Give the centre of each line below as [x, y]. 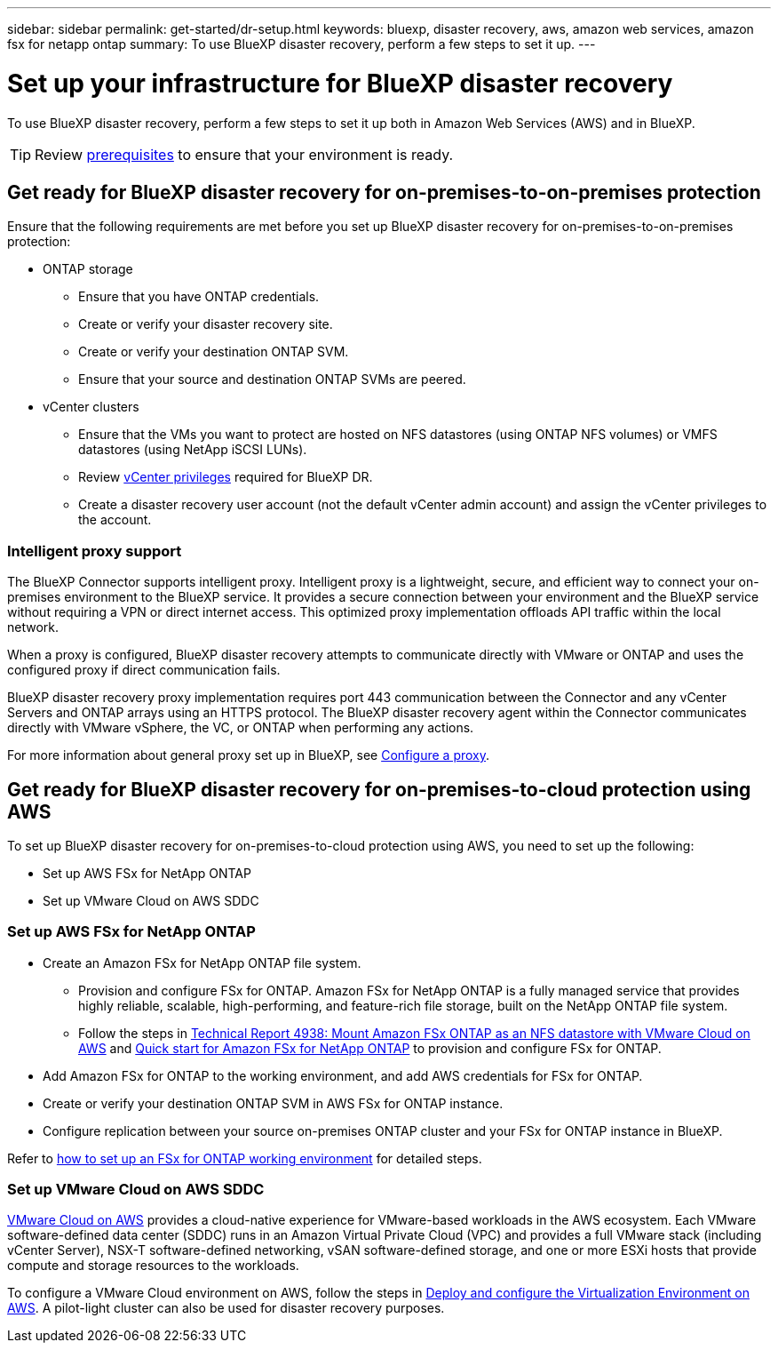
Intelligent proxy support [95, 551]
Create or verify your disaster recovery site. [206, 324]
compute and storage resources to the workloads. [153, 1266]
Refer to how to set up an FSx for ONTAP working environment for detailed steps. [245, 1158]
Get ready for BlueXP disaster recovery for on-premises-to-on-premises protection [384, 192]
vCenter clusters [91, 407]
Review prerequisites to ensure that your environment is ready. [244, 154]
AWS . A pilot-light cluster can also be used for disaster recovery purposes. [226, 1308]
